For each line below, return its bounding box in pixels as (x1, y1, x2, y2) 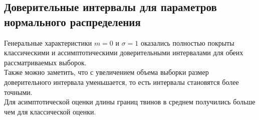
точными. (4, 86, 33, 97)
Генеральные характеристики (4, 37, 92, 48)
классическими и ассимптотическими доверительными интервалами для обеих (4, 47, 243, 58)
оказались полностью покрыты (141, 37, 234, 48)
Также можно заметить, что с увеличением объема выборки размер (4, 67, 209, 77)
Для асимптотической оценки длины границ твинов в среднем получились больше (4, 96, 255, 107)
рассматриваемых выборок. (4, 57, 87, 67)
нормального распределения (4, 14, 141, 29)
